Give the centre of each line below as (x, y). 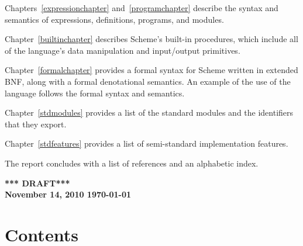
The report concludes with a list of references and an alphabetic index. (132, 163)
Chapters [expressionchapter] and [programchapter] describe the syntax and (142, 8)
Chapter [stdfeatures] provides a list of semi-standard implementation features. (147, 143)
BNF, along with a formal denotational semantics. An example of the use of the (148, 81)
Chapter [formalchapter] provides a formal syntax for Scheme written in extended (151, 70)
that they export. (36, 124)
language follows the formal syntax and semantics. (95, 93)
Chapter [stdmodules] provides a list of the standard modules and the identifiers (149, 112)
